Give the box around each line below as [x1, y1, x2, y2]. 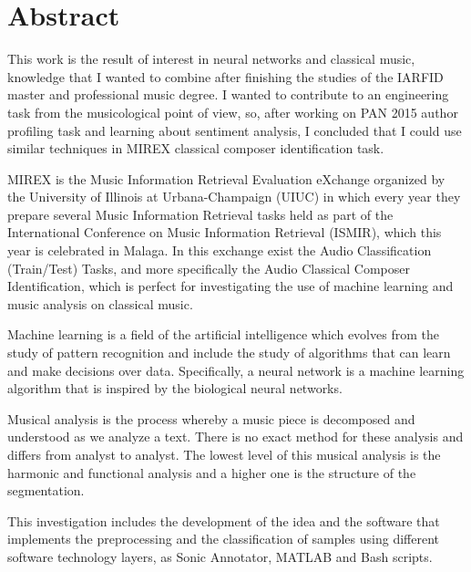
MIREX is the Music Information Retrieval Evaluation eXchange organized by [7, 169, 445, 188]
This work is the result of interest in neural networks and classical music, [7, 49, 415, 68]
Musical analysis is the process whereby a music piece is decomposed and [7, 409, 415, 428]
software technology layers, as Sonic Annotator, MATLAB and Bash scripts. [7, 546, 433, 566]
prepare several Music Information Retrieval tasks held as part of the [7, 204, 394, 224]
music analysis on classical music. [7, 294, 193, 313]
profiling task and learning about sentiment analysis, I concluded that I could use [7, 120, 462, 140]
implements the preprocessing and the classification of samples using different [7, 529, 439, 548]
